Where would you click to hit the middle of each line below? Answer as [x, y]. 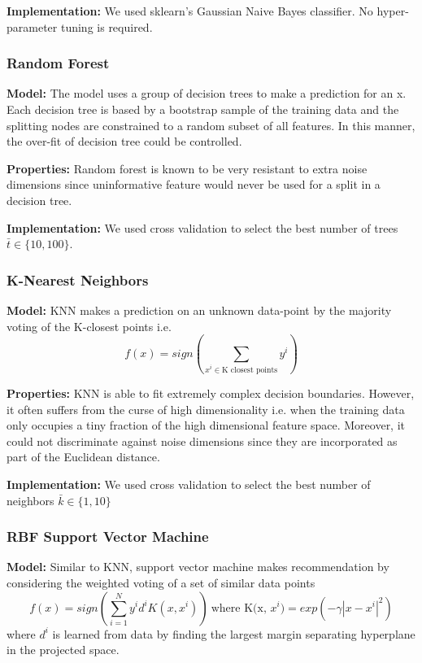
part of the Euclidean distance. [83, 457]
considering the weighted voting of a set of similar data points [161, 582]
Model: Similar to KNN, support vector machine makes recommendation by [198, 567]
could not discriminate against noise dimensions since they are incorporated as [202, 441]
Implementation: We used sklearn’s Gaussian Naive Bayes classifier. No [190, 11]
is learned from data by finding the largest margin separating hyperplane [234, 633]
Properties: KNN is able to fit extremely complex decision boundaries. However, [211, 393]
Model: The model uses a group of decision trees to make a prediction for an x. [207, 93]
